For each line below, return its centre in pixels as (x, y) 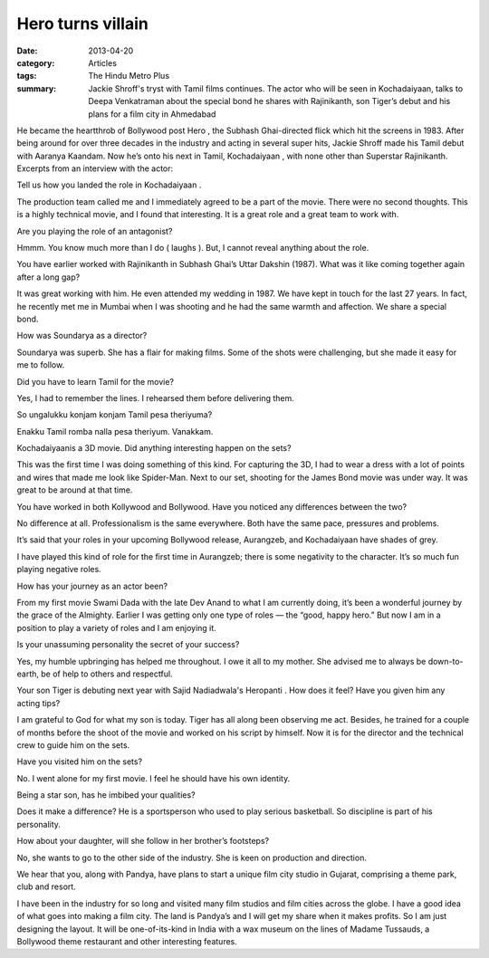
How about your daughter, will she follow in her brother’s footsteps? (143, 841)
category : (36, 62)
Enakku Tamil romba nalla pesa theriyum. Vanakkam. (115, 431)
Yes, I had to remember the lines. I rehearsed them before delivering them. (155, 398)
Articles (103, 62)
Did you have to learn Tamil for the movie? (96, 381)
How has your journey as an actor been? (92, 586)
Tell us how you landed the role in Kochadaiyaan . (109, 185)
